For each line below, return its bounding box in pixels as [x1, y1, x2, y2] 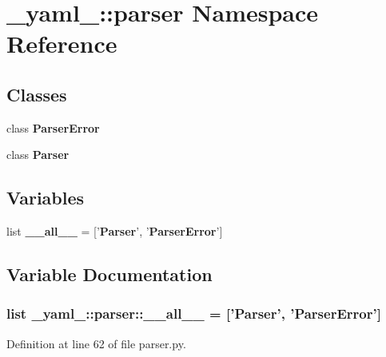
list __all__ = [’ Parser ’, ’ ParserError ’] [6, 223, 223, 240]
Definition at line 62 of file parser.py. [6, 335, 186, 351]
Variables [6, 185, 85, 210]
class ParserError [6, 119, 100, 136]
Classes [6, 81, 67, 106]
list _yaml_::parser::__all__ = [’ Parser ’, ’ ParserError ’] [6, 303, 381, 323]
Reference [6, 27, 117, 60]
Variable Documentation [6, 262, 213, 287]
